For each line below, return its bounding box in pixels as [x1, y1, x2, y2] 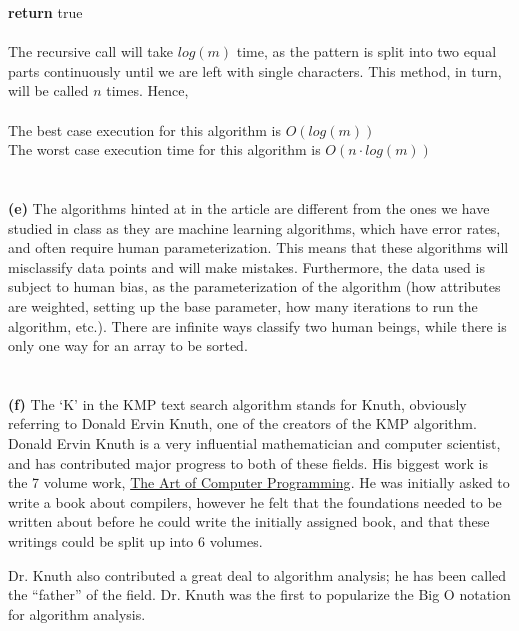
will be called [8, 80, 89, 101]
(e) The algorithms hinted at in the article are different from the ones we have [8, 197, 490, 218]
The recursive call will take [8, 41, 174, 62]
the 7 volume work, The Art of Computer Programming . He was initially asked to [8, 472, 510, 493]
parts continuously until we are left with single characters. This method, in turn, [8, 60, 502, 81]
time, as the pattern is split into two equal [236, 41, 497, 62]
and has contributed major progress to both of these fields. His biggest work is [8, 452, 488, 473]
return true [8, 2, 83, 22]
